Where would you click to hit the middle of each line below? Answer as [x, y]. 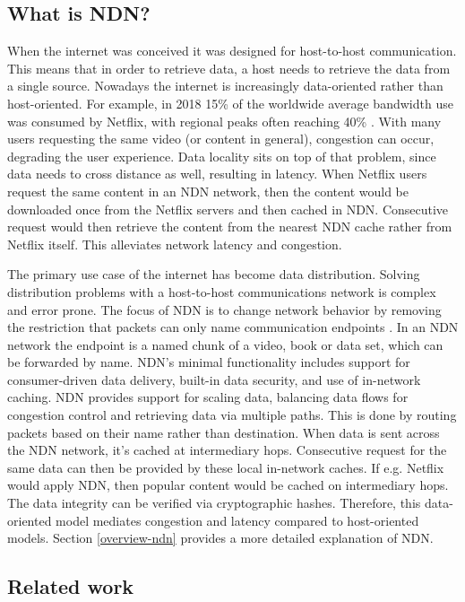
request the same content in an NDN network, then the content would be [208, 191]
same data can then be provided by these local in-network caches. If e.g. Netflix [226, 467]
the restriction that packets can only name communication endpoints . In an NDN [233, 327]
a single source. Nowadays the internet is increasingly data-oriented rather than [225, 86]
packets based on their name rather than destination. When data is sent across [224, 432]
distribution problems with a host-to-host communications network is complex [222, 291]
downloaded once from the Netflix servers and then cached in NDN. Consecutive [228, 209]
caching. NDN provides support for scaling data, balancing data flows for [208, 397]
